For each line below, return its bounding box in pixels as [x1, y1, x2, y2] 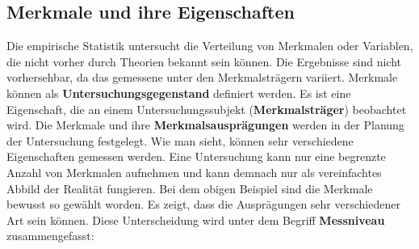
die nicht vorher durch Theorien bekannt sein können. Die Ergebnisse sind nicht [6, 53, 401, 70]
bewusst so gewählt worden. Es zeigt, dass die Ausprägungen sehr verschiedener [6, 196, 400, 213]
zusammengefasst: [6, 227, 94, 244]
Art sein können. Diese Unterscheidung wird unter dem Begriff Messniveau [6, 211, 385, 228]
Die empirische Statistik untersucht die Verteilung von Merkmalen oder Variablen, [6, 37, 413, 54]
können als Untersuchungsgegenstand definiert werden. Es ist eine [6, 84, 351, 101]
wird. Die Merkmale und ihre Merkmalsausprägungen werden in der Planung [6, 116, 404, 133]
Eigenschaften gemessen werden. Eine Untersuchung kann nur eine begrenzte [6, 148, 386, 165]
